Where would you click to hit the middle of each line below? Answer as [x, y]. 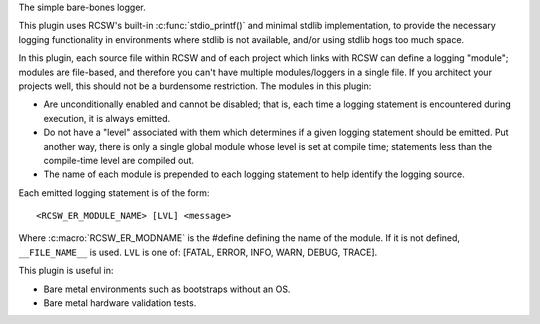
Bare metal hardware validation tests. [120, 303]
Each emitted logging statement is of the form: [114, 192]
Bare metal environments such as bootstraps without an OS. [167, 289]
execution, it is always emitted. [107, 118]
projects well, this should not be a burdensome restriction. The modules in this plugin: [195, 86]
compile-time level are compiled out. [119, 160]
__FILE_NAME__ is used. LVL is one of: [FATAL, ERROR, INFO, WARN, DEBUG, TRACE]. [198, 252]
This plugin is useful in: [66, 271]
